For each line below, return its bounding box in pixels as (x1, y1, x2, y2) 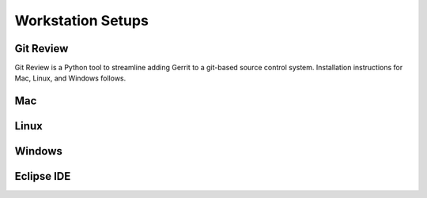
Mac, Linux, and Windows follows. (14, 73, 127, 83)
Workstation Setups (14, 12, 149, 29)
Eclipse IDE (14, 170, 71, 183)
